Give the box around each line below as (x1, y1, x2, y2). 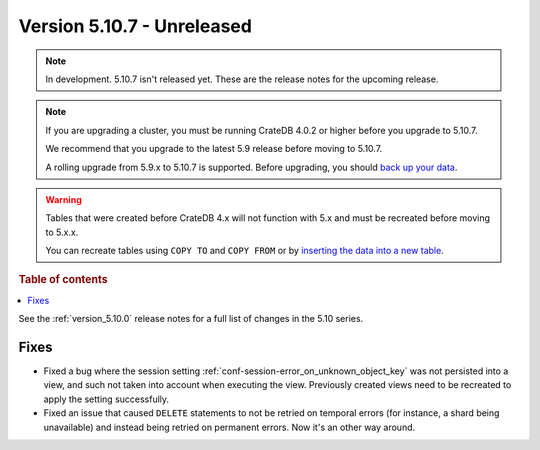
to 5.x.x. (45, 226, 79, 238)
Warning (45, 193, 82, 205)
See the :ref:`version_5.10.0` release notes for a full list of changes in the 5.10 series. (18, 313, 364, 325)
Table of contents (18, 273, 109, 287)
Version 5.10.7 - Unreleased (18, 15, 252, 37)
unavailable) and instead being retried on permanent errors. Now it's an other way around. (43, 421, 416, 433)
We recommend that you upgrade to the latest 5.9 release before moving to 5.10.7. (45, 143, 383, 155)
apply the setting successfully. (43, 393, 170, 405)
